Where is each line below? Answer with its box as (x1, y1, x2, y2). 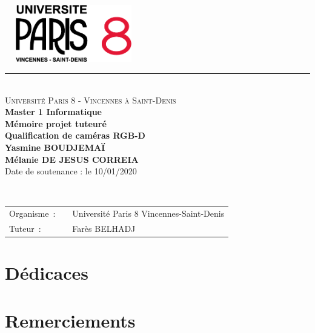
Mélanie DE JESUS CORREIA (5, 153, 139, 165)
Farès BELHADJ (72, 222, 136, 235)
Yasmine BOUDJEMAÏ (5, 141, 105, 154)
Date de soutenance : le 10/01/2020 (5, 165, 137, 177)
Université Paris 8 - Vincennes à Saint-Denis (5, 93, 176, 106)
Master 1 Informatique (5, 105, 102, 118)
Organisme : (9, 207, 56, 220)
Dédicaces (5, 260, 89, 285)
